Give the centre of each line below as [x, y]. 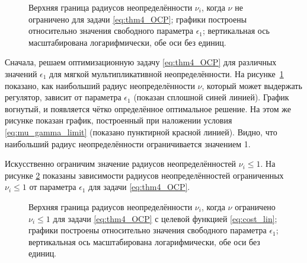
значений [21, 73]
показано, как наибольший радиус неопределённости [100, 85]
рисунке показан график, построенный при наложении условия [119, 120]
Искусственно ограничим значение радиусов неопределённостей [121, 164]
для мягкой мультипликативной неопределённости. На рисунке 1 [167, 73]
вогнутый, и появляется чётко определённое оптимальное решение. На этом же [148, 108]
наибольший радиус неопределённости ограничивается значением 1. [128, 143]
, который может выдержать [252, 85]
